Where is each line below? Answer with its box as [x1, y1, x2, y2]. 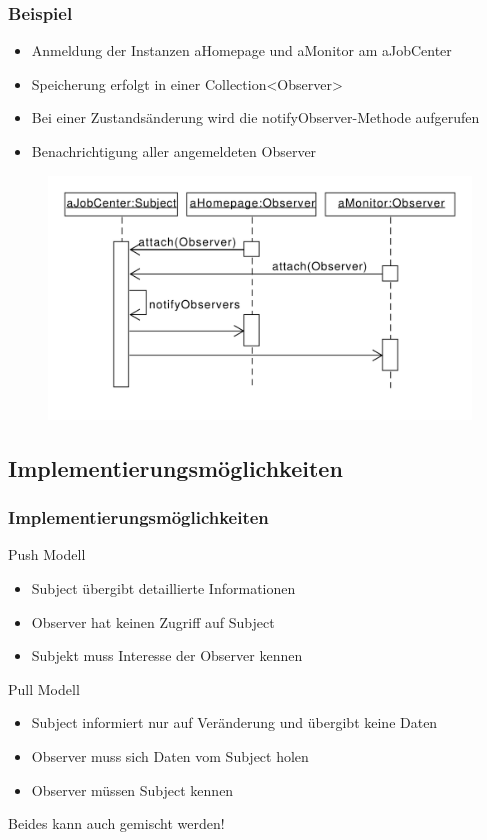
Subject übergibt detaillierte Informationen [31, 578, 296, 599]
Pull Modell [8, 678, 80, 699]
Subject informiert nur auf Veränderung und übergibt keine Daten [31, 712, 438, 733]
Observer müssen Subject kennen [31, 779, 234, 800]
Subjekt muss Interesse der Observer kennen [31, 645, 303, 666]
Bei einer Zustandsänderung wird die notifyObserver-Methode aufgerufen [31, 107, 480, 128]
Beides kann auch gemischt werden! [8, 813, 225, 834]
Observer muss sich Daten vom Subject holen [31, 746, 309, 767]
